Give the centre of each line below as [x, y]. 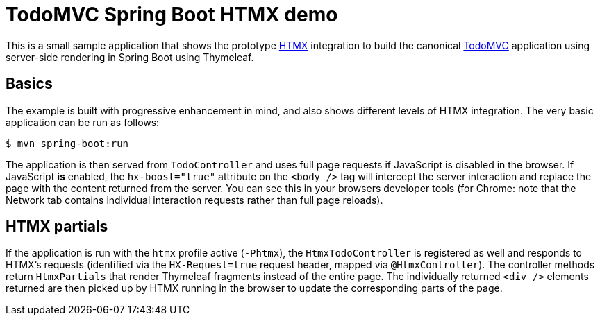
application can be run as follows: [83, 122]
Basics [29, 84]
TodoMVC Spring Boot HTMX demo [172, 15]
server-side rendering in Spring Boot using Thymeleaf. [130, 57]
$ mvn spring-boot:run [67, 143]
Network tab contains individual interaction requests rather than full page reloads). [194, 200]
